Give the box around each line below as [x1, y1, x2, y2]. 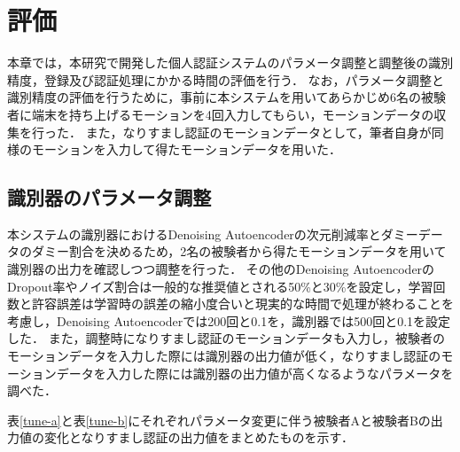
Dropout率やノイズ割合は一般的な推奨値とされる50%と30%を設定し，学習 [7, 277, 433, 295]
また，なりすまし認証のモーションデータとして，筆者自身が [85, 122, 432, 141]
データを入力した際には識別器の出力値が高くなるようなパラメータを [56, 363, 454, 382]
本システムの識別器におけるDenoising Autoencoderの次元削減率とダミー [7, 224, 418, 243]
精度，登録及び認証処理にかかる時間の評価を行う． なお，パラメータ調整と [7, 70, 445, 89]
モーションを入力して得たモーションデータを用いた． [31, 140, 342, 159]
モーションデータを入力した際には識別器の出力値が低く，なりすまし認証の [7, 347, 441, 365]
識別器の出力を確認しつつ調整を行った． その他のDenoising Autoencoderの [7, 260, 435, 278]
